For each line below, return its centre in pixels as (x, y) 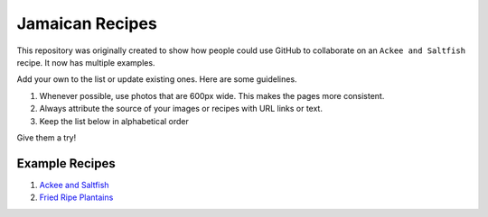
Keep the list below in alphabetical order (114, 121)
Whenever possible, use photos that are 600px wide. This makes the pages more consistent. (212, 95)
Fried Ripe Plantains (76, 197)
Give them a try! (47, 137)
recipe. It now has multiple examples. (86, 62)
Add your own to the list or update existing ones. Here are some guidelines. (157, 79)
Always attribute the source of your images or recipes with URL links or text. (181, 109)
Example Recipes (66, 163)
